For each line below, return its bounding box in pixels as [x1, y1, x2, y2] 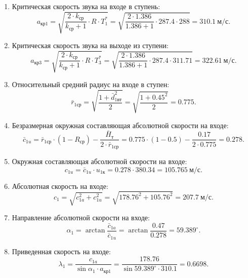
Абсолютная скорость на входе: [12, 180, 108, 191]
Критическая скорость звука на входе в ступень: [12, 1, 160, 11]
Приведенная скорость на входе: [12, 246, 111, 256]
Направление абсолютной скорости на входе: [12, 212, 150, 223]
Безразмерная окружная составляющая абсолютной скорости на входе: [12, 120, 229, 130]
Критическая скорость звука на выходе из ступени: [12, 40, 169, 51]
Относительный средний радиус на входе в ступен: [12, 79, 170, 90]
